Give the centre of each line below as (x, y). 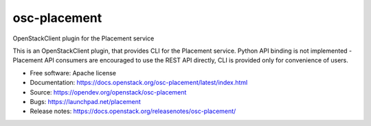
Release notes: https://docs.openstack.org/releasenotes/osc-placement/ (133, 111)
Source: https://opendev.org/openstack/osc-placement (108, 92)
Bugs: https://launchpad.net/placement (85, 101)
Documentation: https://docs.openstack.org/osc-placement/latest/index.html (139, 83)
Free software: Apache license (73, 73)
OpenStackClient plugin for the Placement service (83, 38)
